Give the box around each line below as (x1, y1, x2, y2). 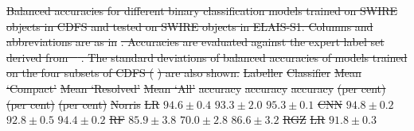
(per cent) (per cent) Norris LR (6, 95, 160, 112)
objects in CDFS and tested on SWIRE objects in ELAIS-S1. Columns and (6, 17, 373, 34)
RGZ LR (283, 111, 326, 128)
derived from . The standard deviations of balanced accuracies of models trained (6, 48, 408, 65)
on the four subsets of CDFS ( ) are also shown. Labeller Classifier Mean (6, 64, 361, 81)
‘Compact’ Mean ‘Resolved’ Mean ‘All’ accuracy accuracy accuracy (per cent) (6, 79, 386, 96)
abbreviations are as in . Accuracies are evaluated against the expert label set (6, 33, 385, 50)
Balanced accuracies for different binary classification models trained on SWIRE (6, 2, 398, 18)
